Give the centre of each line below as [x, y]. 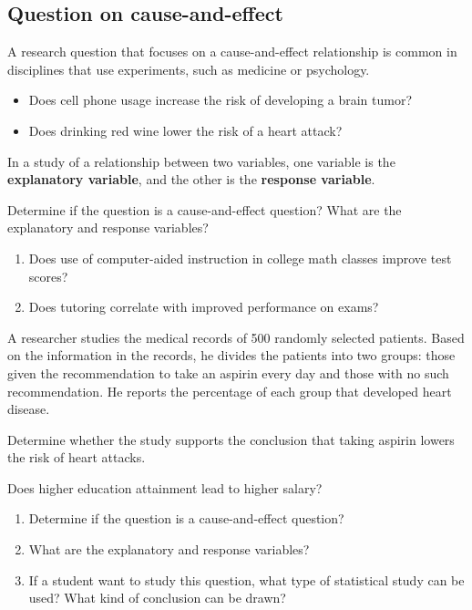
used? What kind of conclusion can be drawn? [157, 598]
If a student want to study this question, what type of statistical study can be [246, 579]
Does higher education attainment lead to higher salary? [165, 487]
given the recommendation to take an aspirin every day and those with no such [228, 372]
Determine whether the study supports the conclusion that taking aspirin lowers [231, 439]
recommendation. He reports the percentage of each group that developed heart [230, 391]
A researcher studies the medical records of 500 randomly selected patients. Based [236, 337]
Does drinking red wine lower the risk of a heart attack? [185, 130]
